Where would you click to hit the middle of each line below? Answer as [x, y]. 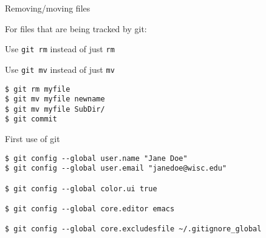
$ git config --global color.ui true [81, 189]
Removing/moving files [48, 8]
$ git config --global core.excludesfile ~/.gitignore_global [133, 229]
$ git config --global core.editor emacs [90, 209]
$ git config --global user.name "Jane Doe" [96, 158]
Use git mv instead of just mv [60, 69]
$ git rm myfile [38, 89]
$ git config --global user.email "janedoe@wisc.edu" [116, 168]
